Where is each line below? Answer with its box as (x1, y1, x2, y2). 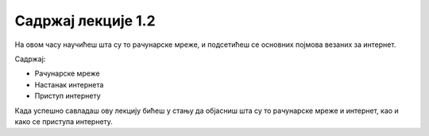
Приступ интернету (34, 91, 101, 101)
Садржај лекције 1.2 (14, 12, 156, 29)
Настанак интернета (34, 80, 104, 89)
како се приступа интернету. (14, 116, 113, 126)
